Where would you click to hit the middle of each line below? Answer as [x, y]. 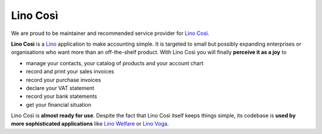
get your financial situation [59, 104]
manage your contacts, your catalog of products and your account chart [115, 63]
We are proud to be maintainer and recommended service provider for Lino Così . [110, 33]
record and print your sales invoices [70, 72]
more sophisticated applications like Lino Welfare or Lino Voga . [90, 124]
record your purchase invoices [64, 79]
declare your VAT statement [60, 88]
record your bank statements [62, 96]
